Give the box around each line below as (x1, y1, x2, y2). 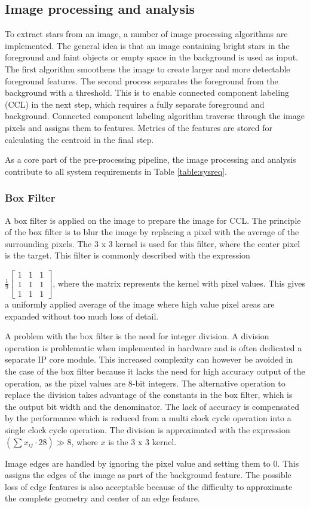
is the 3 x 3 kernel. (108, 435, 177, 448)
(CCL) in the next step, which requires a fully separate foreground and (5, 98, 265, 110)
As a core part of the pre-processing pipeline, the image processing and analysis (5, 153, 296, 166)
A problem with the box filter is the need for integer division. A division (5, 330, 269, 342)
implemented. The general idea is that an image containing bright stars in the (5, 39, 290, 51)
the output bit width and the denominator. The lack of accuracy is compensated (5, 400, 299, 412)
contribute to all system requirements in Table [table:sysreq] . (5, 165, 227, 177)
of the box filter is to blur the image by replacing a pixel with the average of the (5, 226, 299, 238)
